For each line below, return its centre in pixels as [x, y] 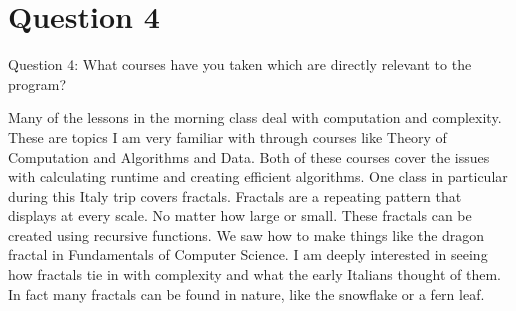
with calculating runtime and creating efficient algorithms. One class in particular [258, 176]
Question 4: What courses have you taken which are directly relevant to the [240, 64]
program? [37, 83]
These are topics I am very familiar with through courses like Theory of [227, 136]
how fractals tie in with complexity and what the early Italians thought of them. [254, 274]
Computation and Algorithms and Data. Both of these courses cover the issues [249, 156]
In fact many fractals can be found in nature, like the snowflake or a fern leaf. [246, 293]
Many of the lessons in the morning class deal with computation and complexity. [255, 117]
